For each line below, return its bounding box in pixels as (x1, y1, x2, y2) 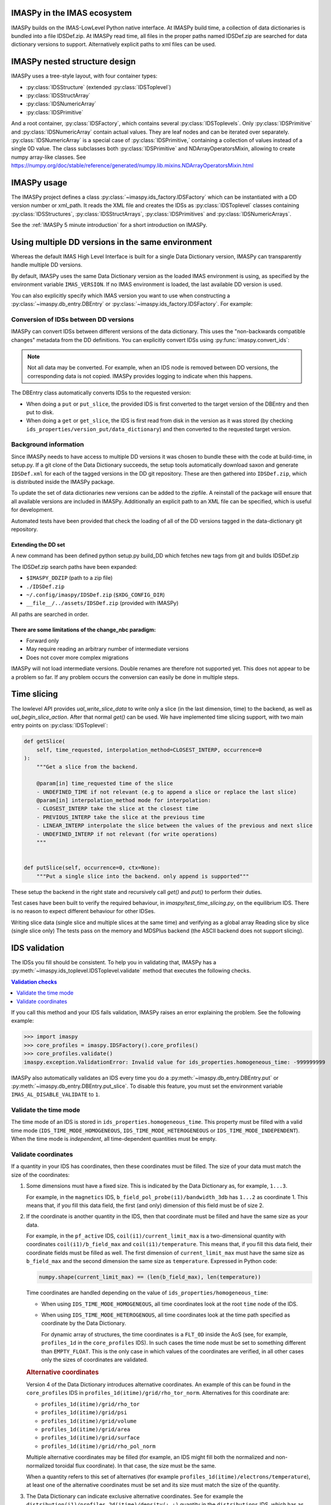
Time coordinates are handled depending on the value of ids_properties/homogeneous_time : (26, 1289, 269, 1297)
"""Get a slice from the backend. (36, 763, 138, 770)
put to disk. (26, 408, 54, 415)
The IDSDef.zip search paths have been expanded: (11, 563, 138, 570)
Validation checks (11, 978, 57, 985)
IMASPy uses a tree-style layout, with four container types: (11, 72, 158, 79)
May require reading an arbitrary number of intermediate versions (26, 645, 189, 653)
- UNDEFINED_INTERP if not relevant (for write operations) (36, 831, 218, 837)
